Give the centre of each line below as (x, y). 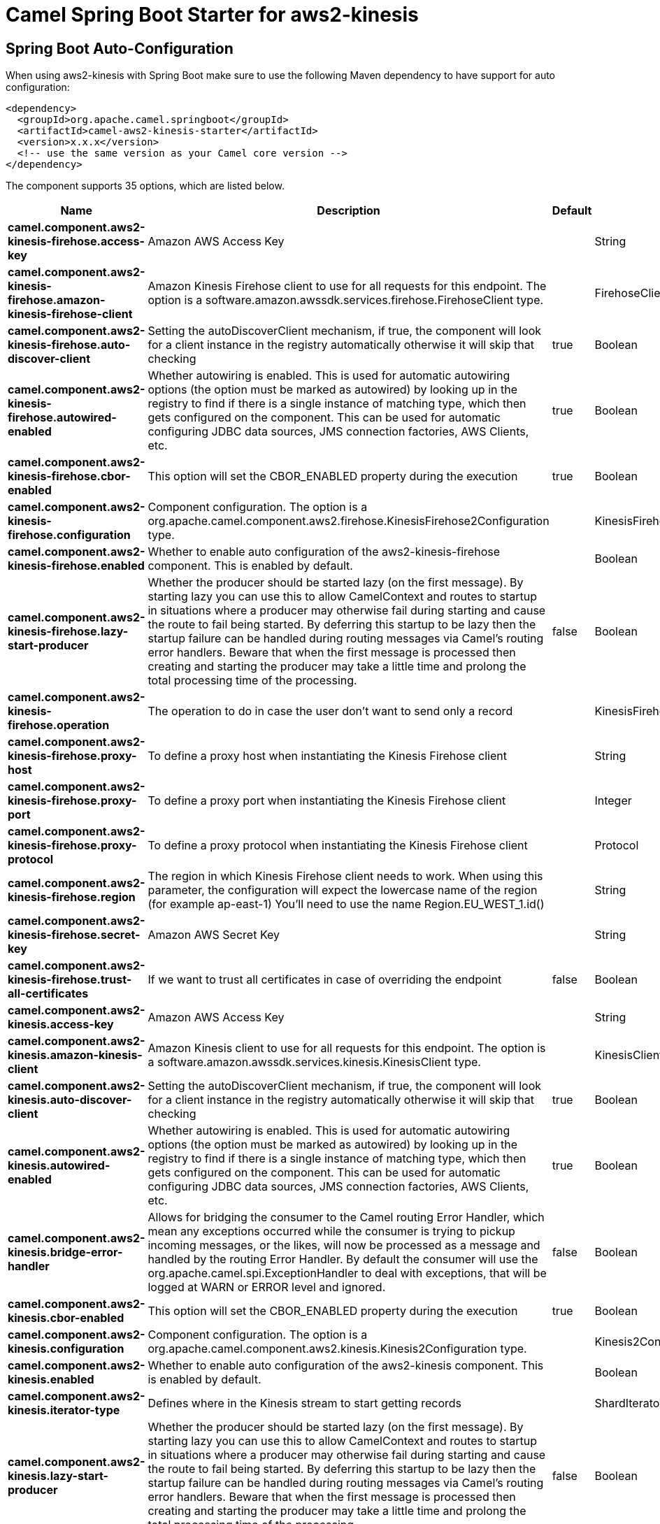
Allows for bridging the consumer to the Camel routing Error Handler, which (346, 1217)
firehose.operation (59, 725)
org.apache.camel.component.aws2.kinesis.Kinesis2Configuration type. (337, 1349)
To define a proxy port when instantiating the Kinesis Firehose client (327, 801)
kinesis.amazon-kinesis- (75, 1055)
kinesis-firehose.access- (77, 242)
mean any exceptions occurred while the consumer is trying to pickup (331, 1231)
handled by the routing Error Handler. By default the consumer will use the (343, 1259)
